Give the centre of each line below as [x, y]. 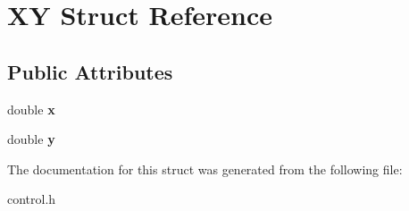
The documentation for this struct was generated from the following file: [205, 169]
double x [31, 109]
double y [31, 139]
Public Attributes [90, 71]
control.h [32, 199]
